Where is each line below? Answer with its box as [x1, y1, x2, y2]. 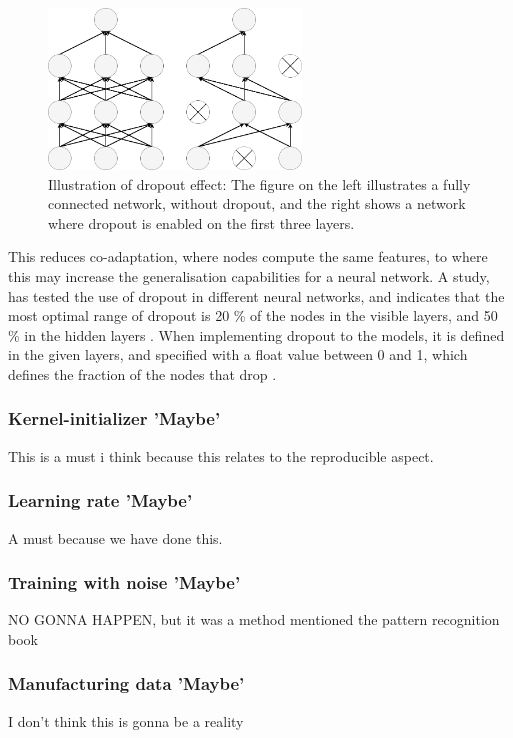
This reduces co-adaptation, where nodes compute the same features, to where [8, 246, 488, 267]
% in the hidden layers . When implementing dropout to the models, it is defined [8, 324, 505, 345]
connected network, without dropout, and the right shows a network [48, 193, 466, 214]
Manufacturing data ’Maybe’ [8, 671, 245, 696]
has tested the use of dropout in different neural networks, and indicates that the [8, 285, 505, 306]
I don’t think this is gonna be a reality [8, 710, 244, 731]
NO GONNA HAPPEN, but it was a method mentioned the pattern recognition [8, 609, 500, 630]
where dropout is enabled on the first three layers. [48, 212, 355, 233]
